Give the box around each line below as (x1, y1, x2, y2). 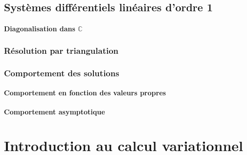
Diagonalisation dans (4, 23, 75, 34)
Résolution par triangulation (4, 44, 119, 56)
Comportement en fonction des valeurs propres (4, 88, 166, 98)
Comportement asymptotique (4, 107, 105, 117)
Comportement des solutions (4, 66, 119, 79)
